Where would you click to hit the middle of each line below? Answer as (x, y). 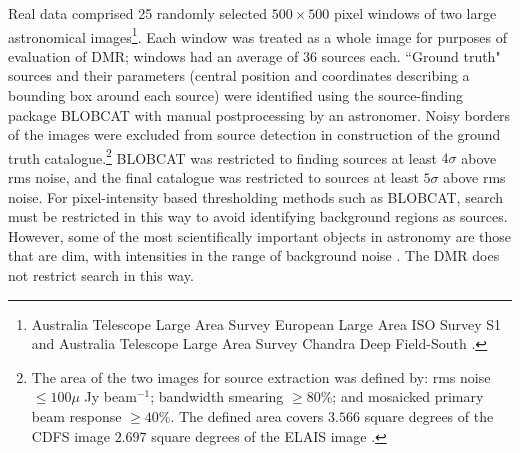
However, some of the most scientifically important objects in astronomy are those (260, 235)
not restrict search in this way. (101, 275)
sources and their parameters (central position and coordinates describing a (239, 75)
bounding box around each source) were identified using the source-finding (236, 95)
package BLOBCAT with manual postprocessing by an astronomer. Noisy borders (259, 114)
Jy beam (110, 396)
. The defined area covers (247, 416)
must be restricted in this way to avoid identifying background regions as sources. (258, 216)
